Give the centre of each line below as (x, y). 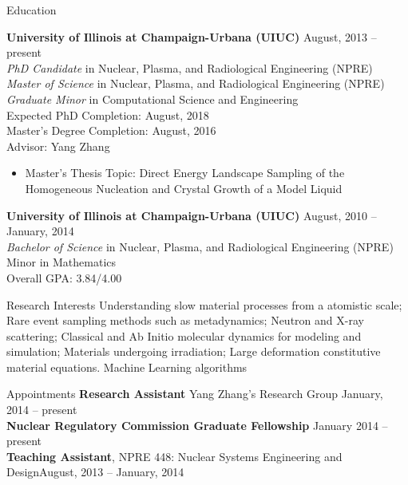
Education (32, 10)
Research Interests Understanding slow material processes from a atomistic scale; (204, 304)
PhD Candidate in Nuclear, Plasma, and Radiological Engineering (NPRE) (190, 67)
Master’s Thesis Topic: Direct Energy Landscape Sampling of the (185, 173)
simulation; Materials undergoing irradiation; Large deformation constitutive (194, 351)
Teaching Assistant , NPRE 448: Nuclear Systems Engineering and (174, 456)
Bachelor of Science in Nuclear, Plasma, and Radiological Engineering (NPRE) (200, 246)
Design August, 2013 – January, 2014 (95, 472)
